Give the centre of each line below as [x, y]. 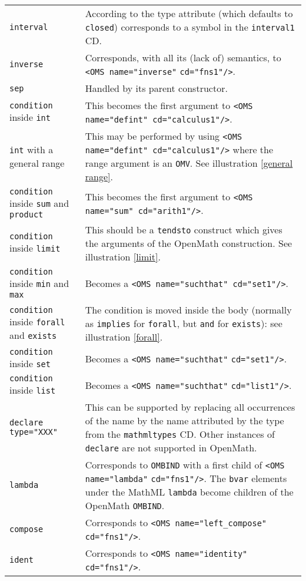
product [26, 214]
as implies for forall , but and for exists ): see [184, 323]
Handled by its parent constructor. [156, 88]
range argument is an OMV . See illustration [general [189, 163]
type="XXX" [34, 432]
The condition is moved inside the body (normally [188, 310]
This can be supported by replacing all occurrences [190, 407]
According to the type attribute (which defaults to [189, 13]
